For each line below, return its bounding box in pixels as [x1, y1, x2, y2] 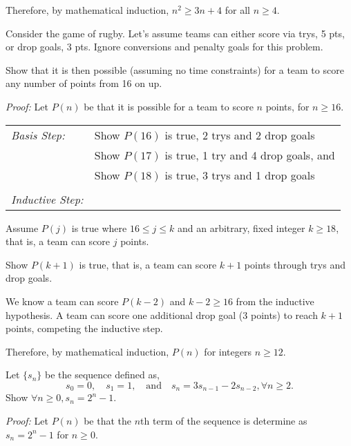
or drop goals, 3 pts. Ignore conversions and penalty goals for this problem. [6, 39, 323, 54]
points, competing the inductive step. [6, 321, 163, 336]
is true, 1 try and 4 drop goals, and [164, 146, 335, 163]
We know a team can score [6, 293, 119, 308]
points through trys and [244, 257, 345, 271]
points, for [265, 99, 310, 113]
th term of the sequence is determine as [140, 413, 307, 427]
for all [225, 3, 250, 17]
